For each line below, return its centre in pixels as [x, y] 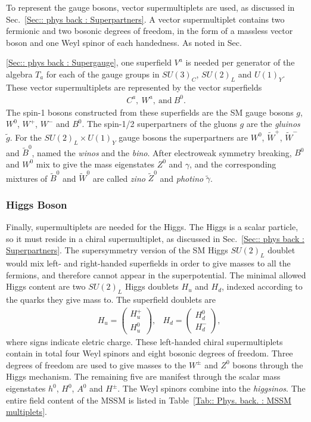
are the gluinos [273, 124]
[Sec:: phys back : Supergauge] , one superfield [89, 62]
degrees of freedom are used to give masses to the [96, 364]
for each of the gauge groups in [103, 74]
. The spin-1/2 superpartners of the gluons [159, 124]
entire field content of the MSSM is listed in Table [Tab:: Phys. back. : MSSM [149, 400]
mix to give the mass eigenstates [95, 164]
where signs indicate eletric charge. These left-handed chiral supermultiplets [144, 341]
